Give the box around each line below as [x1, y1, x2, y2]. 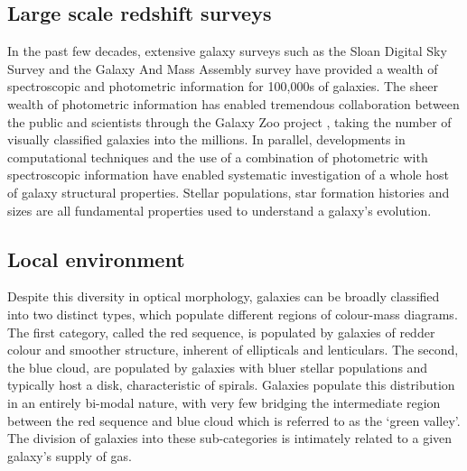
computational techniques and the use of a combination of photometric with [7, 147, 428, 166]
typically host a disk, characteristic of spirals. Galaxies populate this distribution [7, 375, 455, 394]
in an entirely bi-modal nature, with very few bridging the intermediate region [7, 392, 441, 411]
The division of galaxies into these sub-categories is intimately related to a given [7, 429, 453, 448]
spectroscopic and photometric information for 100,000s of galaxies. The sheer [7, 77, 438, 96]
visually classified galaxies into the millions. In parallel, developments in [7, 130, 406, 149]
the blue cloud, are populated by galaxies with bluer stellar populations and [7, 357, 428, 376]
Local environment [7, 245, 185, 272]
